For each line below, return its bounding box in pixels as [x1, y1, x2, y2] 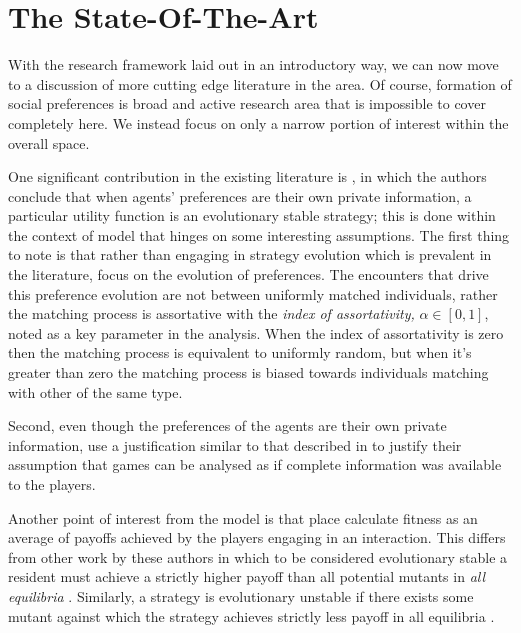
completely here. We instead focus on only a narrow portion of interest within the [8, 112, 509, 133]
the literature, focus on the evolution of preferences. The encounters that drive [8, 264, 489, 285]
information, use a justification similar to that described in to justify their [8, 434, 462, 455]
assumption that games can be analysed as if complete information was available [8, 454, 502, 475]
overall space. [8, 132, 90, 153]
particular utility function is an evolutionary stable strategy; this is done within [8, 205, 496, 226]
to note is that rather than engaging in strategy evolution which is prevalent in [8, 244, 492, 265]
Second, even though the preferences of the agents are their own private [8, 415, 447, 436]
